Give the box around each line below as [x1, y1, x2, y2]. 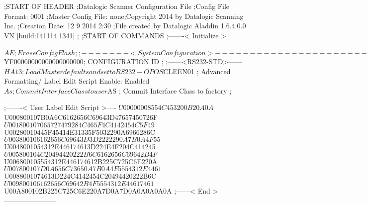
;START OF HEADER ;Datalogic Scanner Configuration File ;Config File [4, 1, 229, 11]
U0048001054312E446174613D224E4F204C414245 [4, 141, 156, 152]
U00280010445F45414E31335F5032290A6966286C [4, 126, 155, 137]
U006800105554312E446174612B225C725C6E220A [4, 156, 158, 166]
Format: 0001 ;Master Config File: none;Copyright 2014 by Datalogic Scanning [4, 10, 244, 21]
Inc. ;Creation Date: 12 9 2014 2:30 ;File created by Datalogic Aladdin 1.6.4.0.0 [4, 20, 246, 31]
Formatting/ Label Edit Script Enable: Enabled [4, 76, 150, 86]
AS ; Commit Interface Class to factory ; [107, 85, 232, 96]
